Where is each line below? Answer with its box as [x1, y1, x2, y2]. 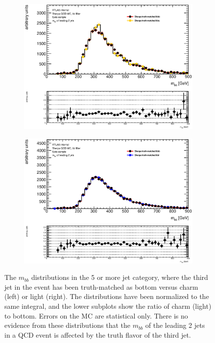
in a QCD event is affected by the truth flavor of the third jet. [4, 329, 191, 340]
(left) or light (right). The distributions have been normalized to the [4, 291, 209, 301]
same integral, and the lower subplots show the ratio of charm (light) [4, 300, 212, 311]
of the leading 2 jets [145, 320, 205, 330]
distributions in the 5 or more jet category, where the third [31, 272, 208, 282]
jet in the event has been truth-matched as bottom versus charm [4, 281, 198, 292]
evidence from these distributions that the [4, 320, 130, 330]
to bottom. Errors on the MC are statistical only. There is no [4, 310, 188, 320]
